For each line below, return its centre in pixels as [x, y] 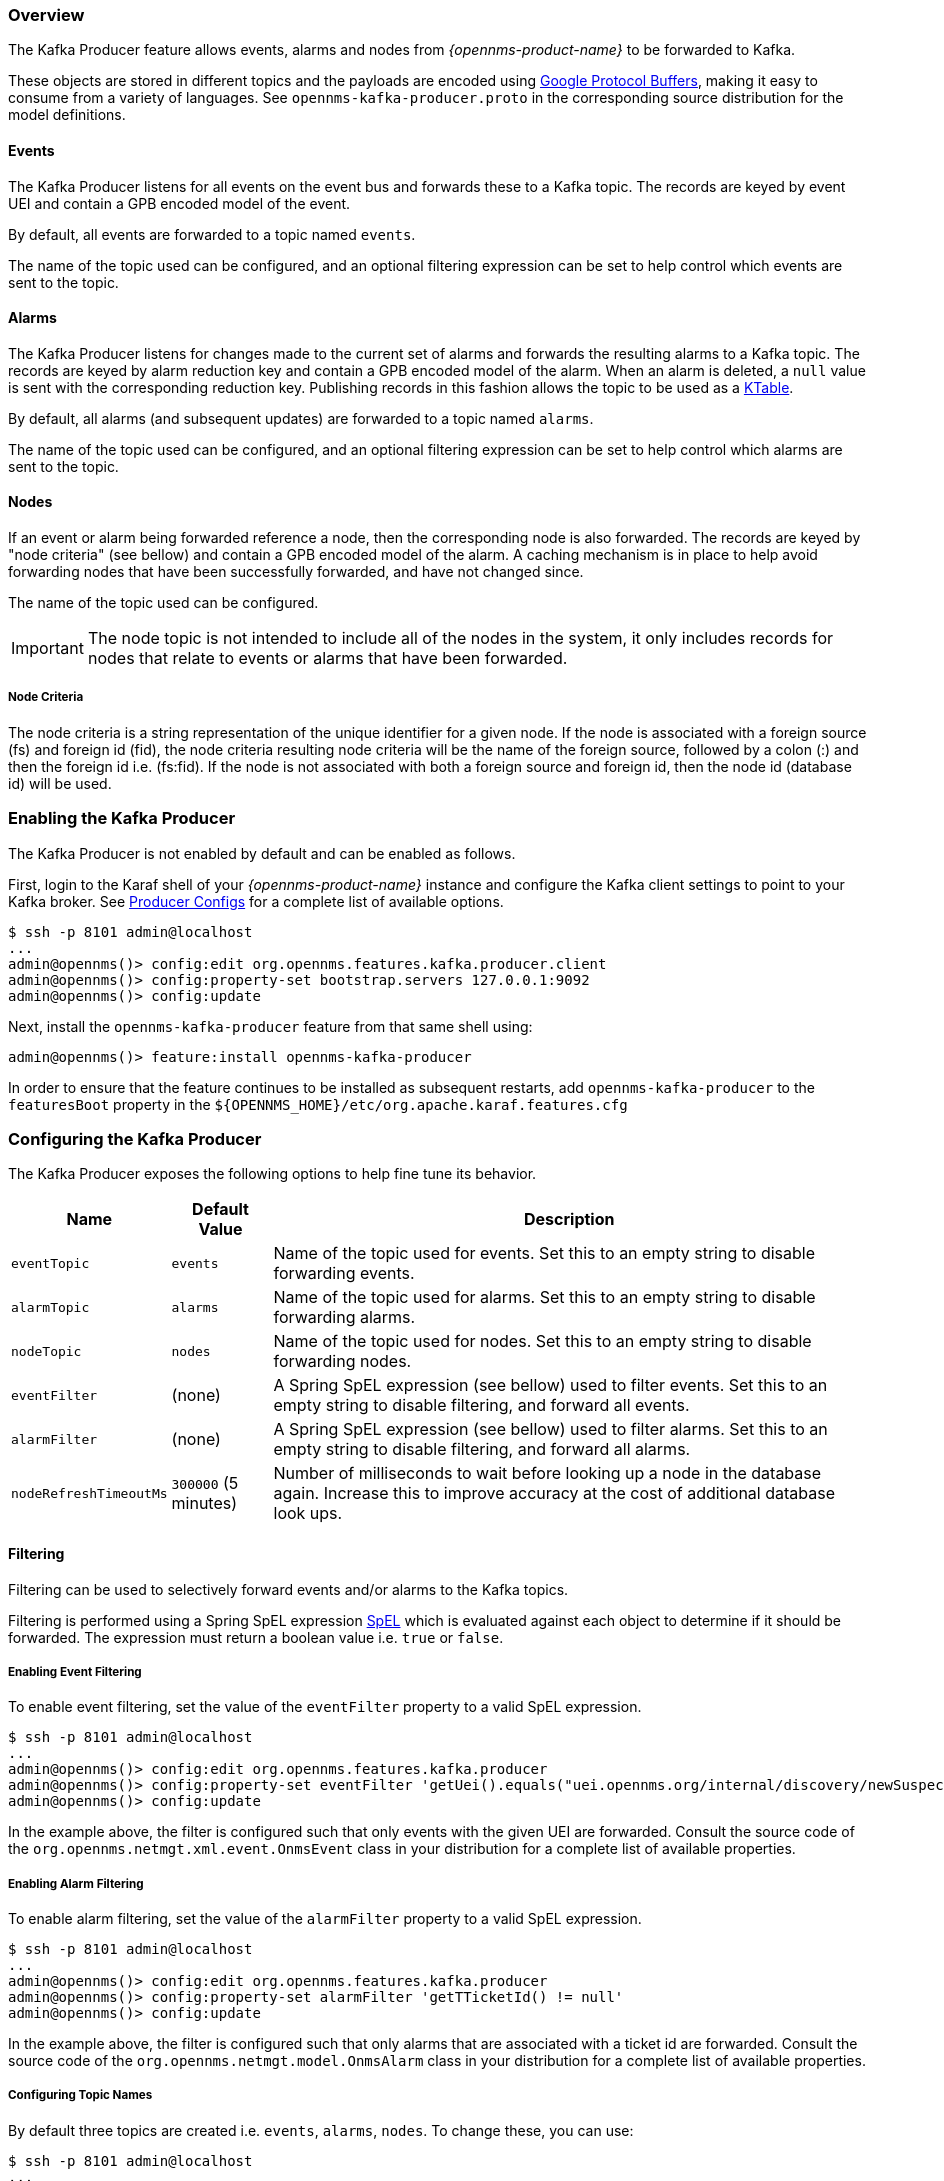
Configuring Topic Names [80, 2095]
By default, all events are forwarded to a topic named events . [212, 234]
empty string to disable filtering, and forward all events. [481, 1405]
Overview [46, 15]
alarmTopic [50, 1307]
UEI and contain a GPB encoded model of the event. [179, 203]
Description [569, 1219]
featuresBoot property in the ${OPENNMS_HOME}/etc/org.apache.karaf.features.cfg [318, 1104]
